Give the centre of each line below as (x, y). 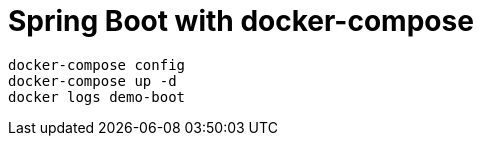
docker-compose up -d (92, 80)
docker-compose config (97, 64)
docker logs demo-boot (97, 96)
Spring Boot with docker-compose (241, 21)
